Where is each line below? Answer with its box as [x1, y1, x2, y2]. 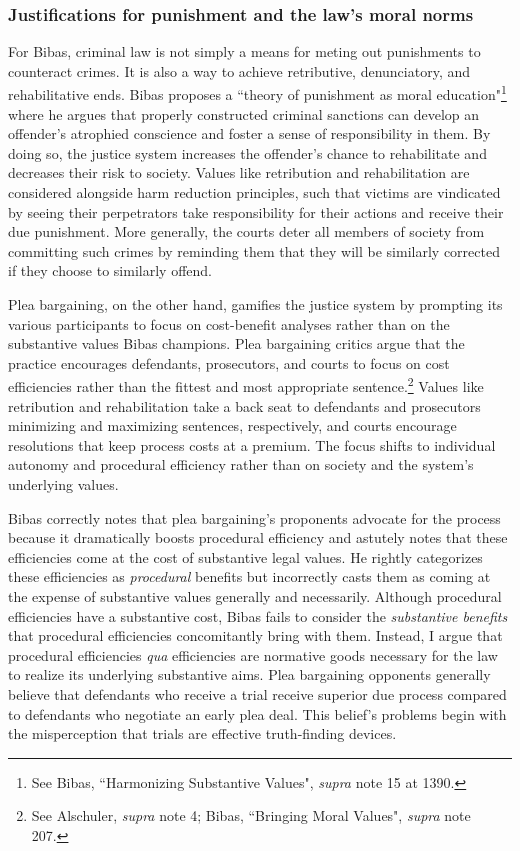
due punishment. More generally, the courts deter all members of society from [8, 221, 485, 242]
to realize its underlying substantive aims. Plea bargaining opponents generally [8, 664, 491, 685]
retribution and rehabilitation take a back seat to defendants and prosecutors [8, 395, 481, 416]
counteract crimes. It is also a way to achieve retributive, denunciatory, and [8, 60, 471, 81]
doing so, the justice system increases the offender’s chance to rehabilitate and [8, 142, 487, 163]
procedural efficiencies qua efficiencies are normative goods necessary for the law [8, 644, 498, 665]
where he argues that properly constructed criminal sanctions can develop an [8, 103, 480, 124]
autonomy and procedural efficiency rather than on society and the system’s [8, 454, 474, 475]
